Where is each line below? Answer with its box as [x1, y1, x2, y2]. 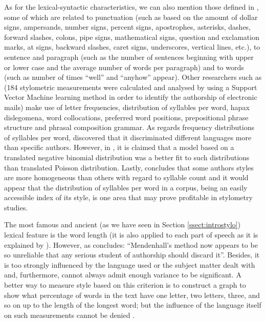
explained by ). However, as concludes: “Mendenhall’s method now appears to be [4, 239, 258, 250]
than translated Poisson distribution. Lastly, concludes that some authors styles [4, 162, 254, 173]
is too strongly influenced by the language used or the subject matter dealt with [4, 259, 255, 270]
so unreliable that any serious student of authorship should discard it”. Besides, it [4, 249, 260, 260]
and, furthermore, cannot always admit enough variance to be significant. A [4, 269, 241, 280]
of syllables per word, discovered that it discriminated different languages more [4, 132, 252, 142]
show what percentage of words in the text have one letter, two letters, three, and [4, 289, 260, 300]
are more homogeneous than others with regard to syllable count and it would [4, 172, 249, 183]
